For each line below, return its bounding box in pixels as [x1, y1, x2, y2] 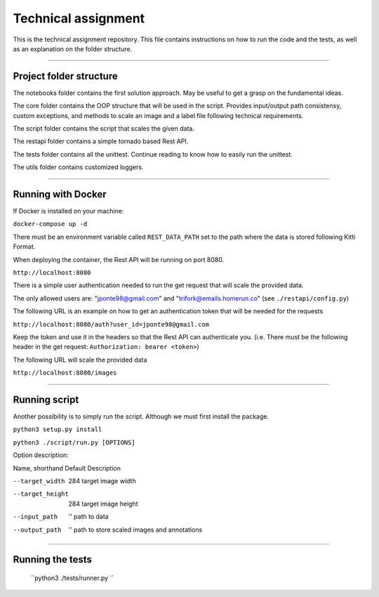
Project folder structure [13, 70, 119, 82]
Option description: [13, 451, 69, 459]
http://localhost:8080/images [13, 369, 117, 377]
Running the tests [13, 553, 93, 565]
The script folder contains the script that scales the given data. [13, 124, 194, 133]
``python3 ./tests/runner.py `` [30, 574, 114, 582]
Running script [13, 393, 79, 405]
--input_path [13, 513, 58, 521]
